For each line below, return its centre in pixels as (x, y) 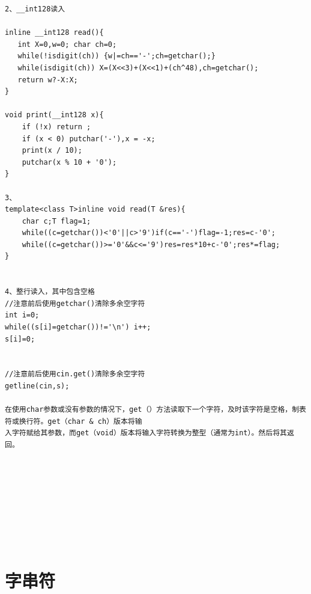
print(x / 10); (52, 151)
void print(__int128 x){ (54, 115)
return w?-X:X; (48, 80)
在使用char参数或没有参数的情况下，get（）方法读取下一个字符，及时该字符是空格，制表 (155, 410)
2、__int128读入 (35, 9)
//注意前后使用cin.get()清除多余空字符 (75, 374)
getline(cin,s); (37, 386)
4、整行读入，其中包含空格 (50, 292)
